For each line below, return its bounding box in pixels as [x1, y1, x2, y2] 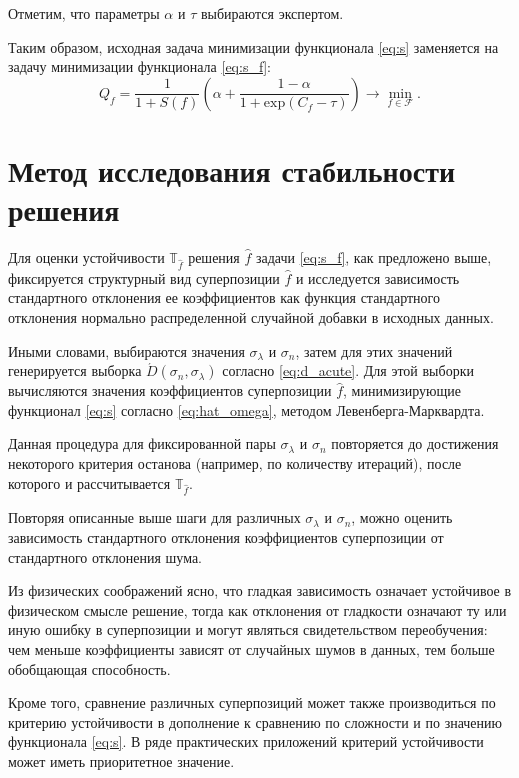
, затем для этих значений [295, 340, 453, 361]
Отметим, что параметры [8, 3, 160, 23]
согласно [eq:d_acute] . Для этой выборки [222, 360, 474, 381]
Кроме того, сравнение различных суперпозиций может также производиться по [8, 692, 496, 713]
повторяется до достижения [331, 433, 499, 454]
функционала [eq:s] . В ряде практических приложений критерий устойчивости [8, 731, 484, 752]
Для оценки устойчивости [8, 247, 165, 268]
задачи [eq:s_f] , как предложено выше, [255, 247, 492, 268]
